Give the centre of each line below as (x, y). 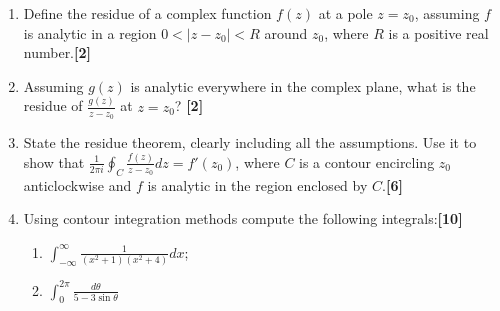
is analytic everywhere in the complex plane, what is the (303, 85)
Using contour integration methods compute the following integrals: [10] (243, 218)
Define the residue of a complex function (147, 13)
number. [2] (57, 52)
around (286, 32)
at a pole (345, 13)
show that (54, 161)
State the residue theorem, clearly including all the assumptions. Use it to (250, 141)
